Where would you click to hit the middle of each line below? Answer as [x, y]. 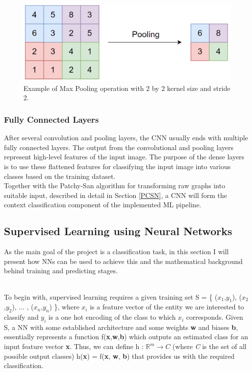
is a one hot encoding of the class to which [112, 317]
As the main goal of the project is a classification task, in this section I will [116, 252]
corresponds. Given [215, 317]
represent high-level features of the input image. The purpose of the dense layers [124, 157]
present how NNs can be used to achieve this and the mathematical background [123, 261]
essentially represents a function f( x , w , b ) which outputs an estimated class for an [126, 337]
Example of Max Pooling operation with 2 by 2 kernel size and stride [127, 88]
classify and [21, 317]
